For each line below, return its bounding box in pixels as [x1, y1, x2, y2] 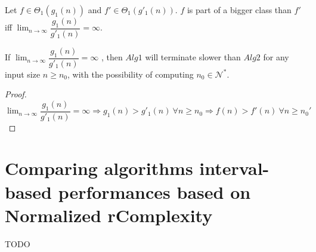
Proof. [5, 88, 27, 100]
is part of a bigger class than [187, 4, 292, 16]
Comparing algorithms [5, 156, 193, 180]
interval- [199, 156, 269, 180]
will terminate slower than [145, 51, 241, 63]
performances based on [58, 179, 251, 204]
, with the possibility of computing [67, 67, 194, 80]
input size [5, 67, 41, 80]
